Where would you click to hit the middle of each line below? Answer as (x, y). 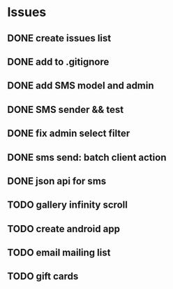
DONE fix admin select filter (69, 134)
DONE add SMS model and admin (81, 86)
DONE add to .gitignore (58, 61)
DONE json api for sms (57, 181)
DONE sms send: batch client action (87, 157)
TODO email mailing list (59, 253)
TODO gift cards (43, 277)
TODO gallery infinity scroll (67, 205)
